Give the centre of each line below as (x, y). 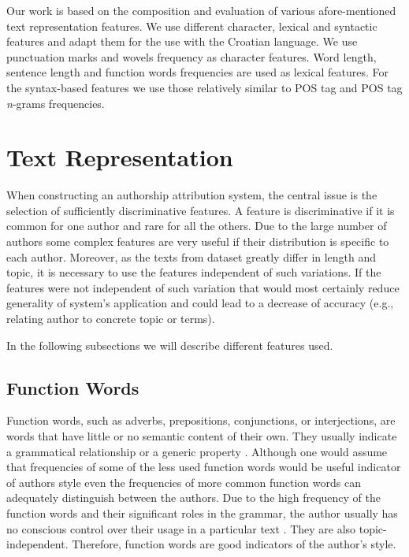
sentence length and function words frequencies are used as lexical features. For (197, 72)
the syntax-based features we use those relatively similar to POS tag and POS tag (204, 87)
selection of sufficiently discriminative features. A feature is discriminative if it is (201, 210)
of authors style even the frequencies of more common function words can (184, 482)
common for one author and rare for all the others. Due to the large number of (197, 226)
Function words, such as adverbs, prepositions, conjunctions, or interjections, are (201, 420)
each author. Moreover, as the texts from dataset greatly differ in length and (191, 256)
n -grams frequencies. (56, 103)
